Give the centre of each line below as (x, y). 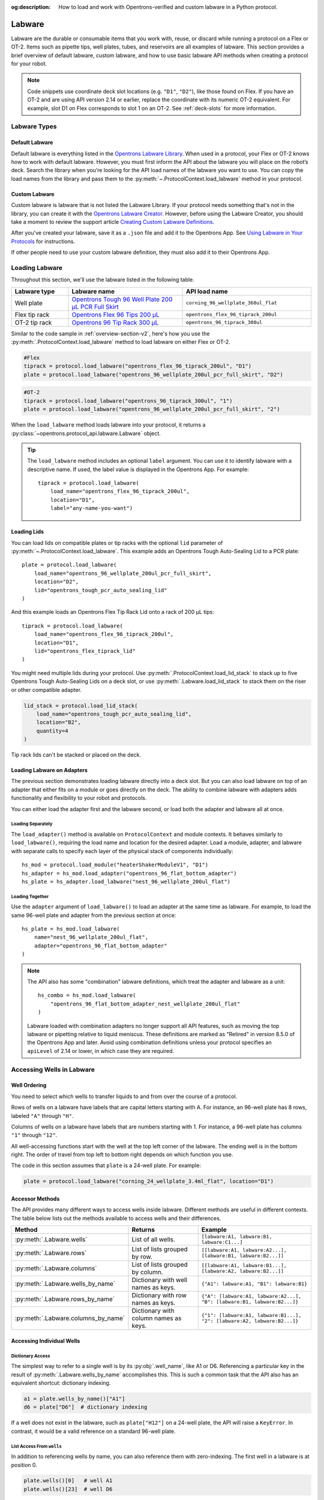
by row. (142, 1257)
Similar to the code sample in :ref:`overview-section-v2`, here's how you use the (110, 334)
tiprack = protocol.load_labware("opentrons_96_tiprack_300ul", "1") (128, 401)
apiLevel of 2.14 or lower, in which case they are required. (101, 1051)
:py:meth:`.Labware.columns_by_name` (70, 1318)
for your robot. (29, 64)
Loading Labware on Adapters (49, 770)
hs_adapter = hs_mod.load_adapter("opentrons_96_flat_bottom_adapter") (129, 873)
